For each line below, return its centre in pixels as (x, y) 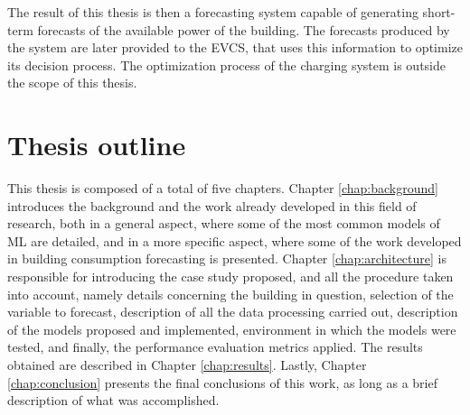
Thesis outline (97, 145)
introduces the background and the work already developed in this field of (212, 205)
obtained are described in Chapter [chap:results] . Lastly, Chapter (187, 365)
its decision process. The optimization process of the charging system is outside (227, 65)
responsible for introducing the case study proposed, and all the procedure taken (230, 277)
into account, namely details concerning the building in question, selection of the (230, 294)
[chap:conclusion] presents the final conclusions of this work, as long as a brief (222, 382)
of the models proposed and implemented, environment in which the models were (232, 329)
